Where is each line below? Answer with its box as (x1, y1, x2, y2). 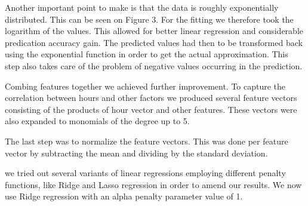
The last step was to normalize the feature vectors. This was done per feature (5, 134, 288, 147)
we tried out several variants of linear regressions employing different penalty (5, 167, 286, 179)
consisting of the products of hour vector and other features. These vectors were (5, 103, 297, 115)
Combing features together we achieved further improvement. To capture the (5, 79, 286, 92)
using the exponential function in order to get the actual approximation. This (5, 48, 288, 60)
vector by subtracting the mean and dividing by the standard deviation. (5, 146, 268, 159)
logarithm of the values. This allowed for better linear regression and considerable (5, 24, 303, 37)
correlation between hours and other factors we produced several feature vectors (5, 91, 297, 104)
